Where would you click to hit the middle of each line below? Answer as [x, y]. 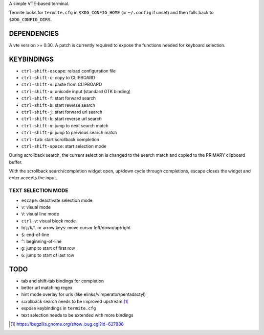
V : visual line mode [40, 214]
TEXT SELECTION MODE [39, 191]
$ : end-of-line [35, 235]
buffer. [16, 162]
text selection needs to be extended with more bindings [77, 315]
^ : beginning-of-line [42, 241]
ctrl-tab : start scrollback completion [60, 139]
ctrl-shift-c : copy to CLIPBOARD [58, 77]
